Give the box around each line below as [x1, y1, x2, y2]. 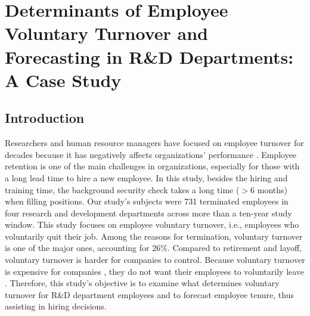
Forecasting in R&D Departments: [5, 44, 294, 69]
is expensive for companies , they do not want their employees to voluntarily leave [5, 265, 305, 277]
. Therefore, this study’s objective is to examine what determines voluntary [5, 277, 280, 289]
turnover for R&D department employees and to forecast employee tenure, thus [5, 288, 294, 300]
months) [257, 183, 287, 196]
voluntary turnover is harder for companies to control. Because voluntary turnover [5, 253, 305, 266]
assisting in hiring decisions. [5, 300, 107, 312]
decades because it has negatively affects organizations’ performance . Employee [5, 148, 297, 160]
